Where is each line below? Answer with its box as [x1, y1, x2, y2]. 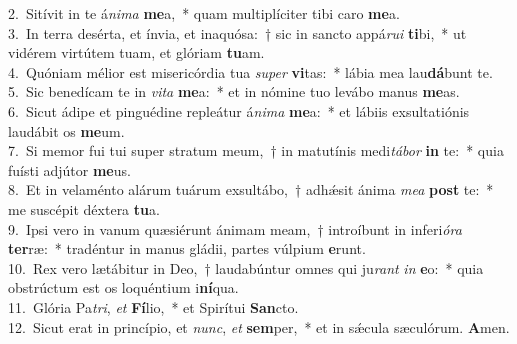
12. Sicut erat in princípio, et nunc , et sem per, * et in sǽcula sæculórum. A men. [8, 316, 510, 337]
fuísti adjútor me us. [8, 159, 131, 180]
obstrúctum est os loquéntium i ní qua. [8, 277, 239, 298]
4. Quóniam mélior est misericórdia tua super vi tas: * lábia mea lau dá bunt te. [8, 61, 493, 82]
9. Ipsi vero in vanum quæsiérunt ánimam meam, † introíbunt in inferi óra [8, 218, 462, 239]
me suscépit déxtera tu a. [8, 198, 160, 219]
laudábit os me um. [8, 120, 125, 141]
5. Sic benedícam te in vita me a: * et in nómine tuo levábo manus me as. [8, 81, 460, 102]
